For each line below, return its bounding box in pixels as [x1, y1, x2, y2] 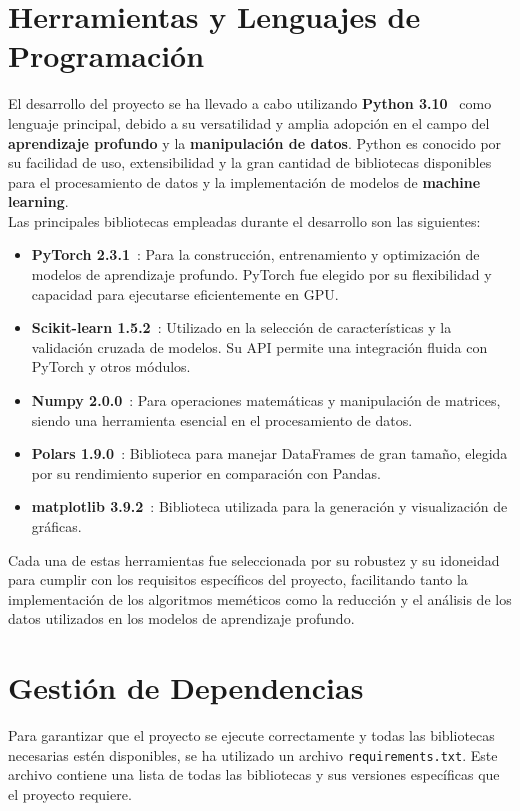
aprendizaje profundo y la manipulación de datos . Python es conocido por [8, 132, 502, 153]
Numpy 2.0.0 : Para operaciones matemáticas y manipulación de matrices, [31, 390, 501, 411]
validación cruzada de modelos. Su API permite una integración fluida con [31, 336, 488, 357]
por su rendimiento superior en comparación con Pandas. [31, 462, 381, 483]
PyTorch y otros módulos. [31, 356, 191, 377]
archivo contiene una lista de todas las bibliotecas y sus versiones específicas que [8, 764, 500, 785]
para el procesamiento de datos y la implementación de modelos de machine [8, 171, 481, 192]
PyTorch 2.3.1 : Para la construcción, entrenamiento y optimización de [31, 244, 480, 265]
